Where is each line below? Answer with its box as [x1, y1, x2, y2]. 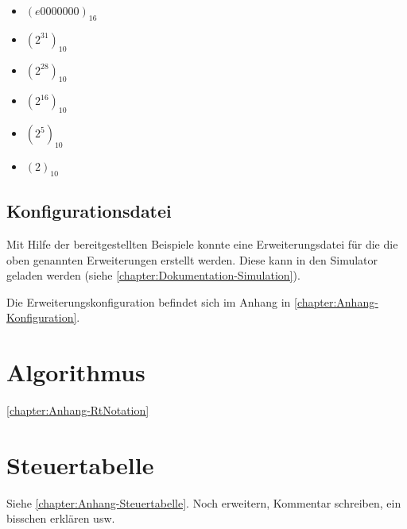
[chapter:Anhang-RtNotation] [6, 402, 149, 419]
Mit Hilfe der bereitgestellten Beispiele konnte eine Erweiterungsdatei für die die [6, 235, 398, 252]
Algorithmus [6, 356, 145, 388]
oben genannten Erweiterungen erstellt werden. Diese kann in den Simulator [6, 251, 378, 268]
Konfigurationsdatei [6, 199, 172, 223]
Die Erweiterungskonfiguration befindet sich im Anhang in [6, 293, 291, 310]
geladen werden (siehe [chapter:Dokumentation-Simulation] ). [6, 267, 300, 284]
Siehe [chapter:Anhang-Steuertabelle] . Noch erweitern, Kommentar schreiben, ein [6, 494, 401, 511]
